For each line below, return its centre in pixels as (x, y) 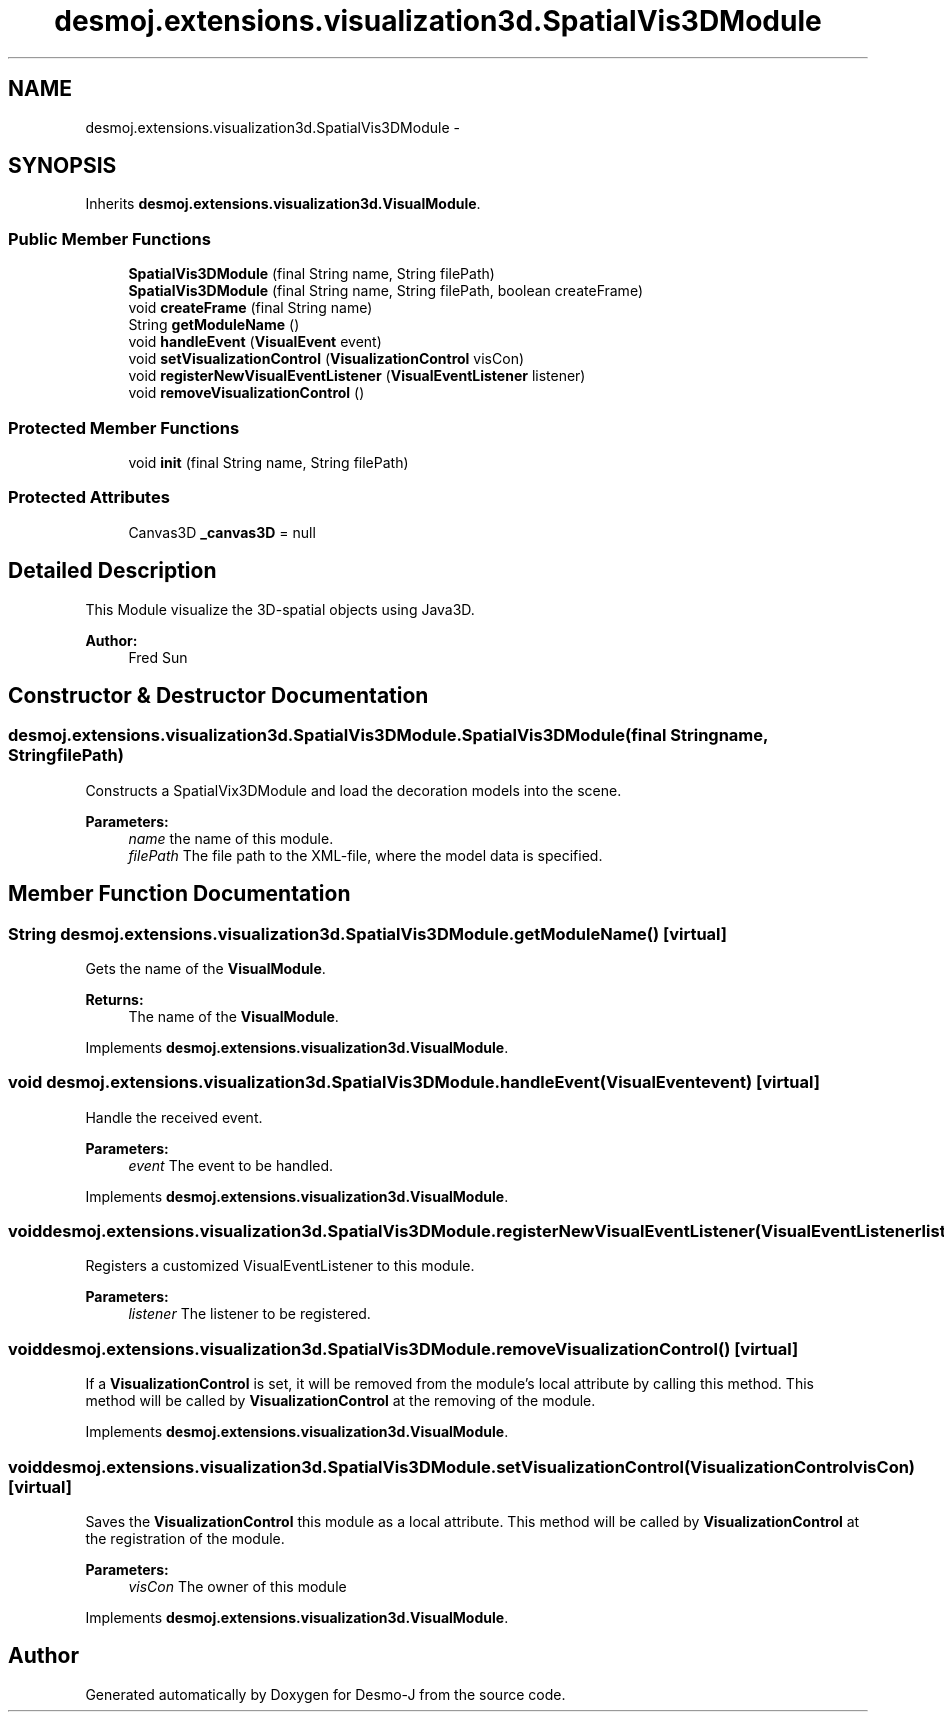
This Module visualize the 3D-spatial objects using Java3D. (280, 609)
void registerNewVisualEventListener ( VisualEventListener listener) (357, 376)
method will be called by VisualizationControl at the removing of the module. (340, 1401)
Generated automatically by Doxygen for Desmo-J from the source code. (325, 1694)
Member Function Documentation (179, 894)
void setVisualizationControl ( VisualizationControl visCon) (326, 359)
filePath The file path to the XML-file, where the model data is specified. (365, 855)
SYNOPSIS (62, 166)
